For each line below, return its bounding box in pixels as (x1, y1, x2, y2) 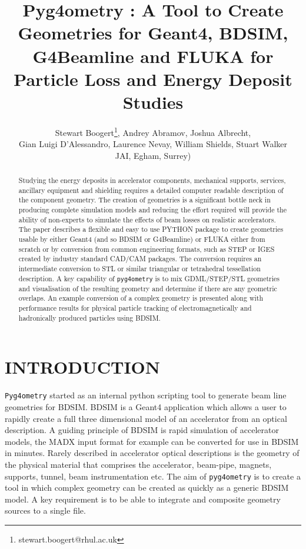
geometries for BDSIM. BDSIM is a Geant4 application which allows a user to (5, 401, 287, 413)
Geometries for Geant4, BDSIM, (18, 21, 288, 45)
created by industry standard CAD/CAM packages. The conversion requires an (18, 254, 262, 264)
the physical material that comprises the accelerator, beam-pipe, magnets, (5, 458, 272, 470)
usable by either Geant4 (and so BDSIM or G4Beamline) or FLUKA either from (18, 234, 265, 244)
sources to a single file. (5, 504, 86, 517)
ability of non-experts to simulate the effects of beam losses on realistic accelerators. (18, 214, 276, 224)
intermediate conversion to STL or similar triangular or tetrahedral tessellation (18, 264, 261, 274)
